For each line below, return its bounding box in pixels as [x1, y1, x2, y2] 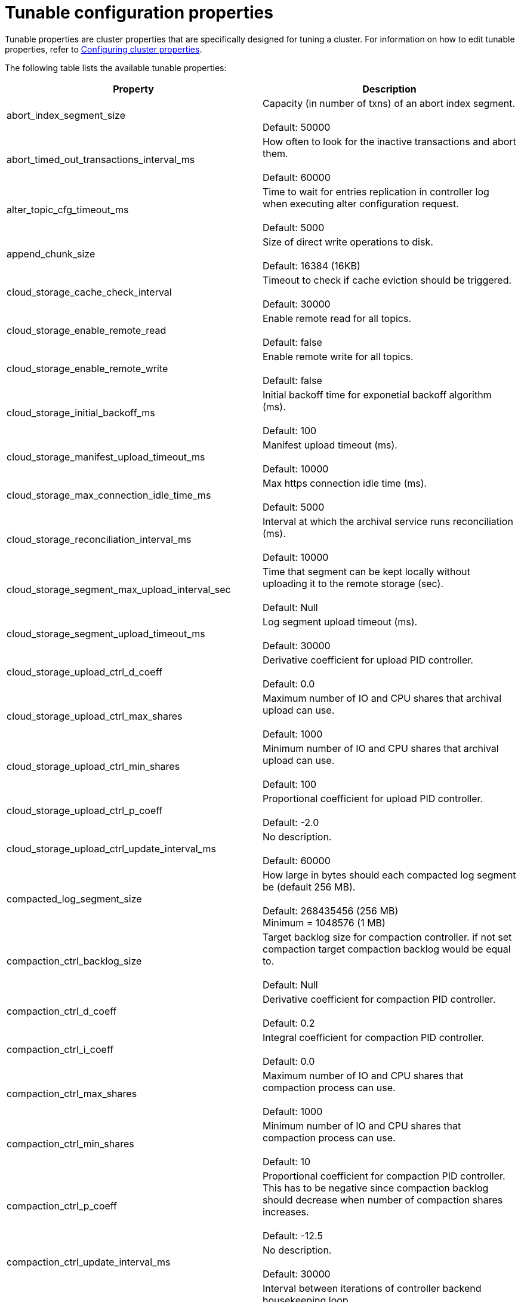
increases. [263, 1205, 309, 1218]
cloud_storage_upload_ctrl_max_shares [7, 710, 183, 722]
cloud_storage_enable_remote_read [7, 324, 167, 336]
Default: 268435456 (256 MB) [263, 904, 399, 917]
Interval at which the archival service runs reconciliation [263, 515, 513, 527]
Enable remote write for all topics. [263, 350, 414, 363]
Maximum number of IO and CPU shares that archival [263, 692, 502, 704]
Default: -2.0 [263, 816, 319, 828]
